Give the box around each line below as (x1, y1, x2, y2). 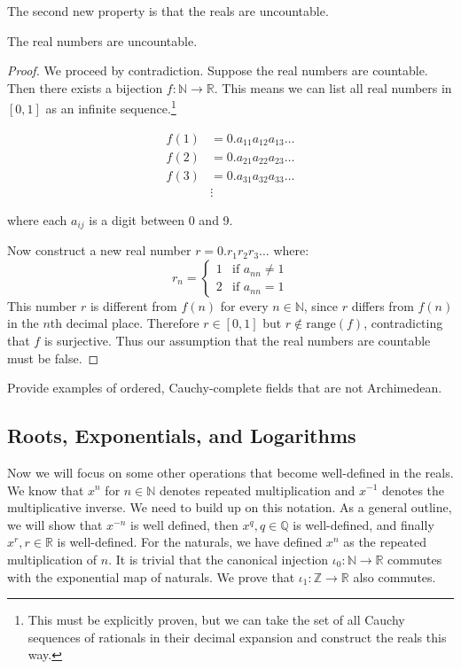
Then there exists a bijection (7, 78, 163, 97)
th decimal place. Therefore (50, 314, 199, 332)
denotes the (381, 480, 445, 499)
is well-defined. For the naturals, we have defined (57, 533, 323, 551)
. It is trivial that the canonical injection (108, 549, 329, 568)
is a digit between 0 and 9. (89, 210, 233, 229)
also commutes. (353, 567, 436, 586)
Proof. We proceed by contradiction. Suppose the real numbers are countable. (7, 61, 428, 80)
